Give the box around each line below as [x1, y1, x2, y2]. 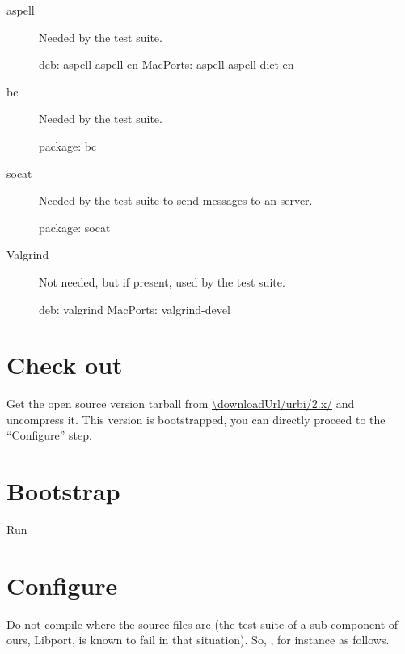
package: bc [39, 137, 97, 154]
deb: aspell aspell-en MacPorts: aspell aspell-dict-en [39, 56, 294, 73]
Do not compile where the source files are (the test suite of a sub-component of [6, 615, 399, 632]
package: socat [39, 219, 111, 236]
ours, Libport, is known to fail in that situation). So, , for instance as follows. [6, 631, 390, 648]
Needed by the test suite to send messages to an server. [39, 192, 313, 209]
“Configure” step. [6, 427, 92, 444]
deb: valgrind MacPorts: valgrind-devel [39, 300, 230, 317]
